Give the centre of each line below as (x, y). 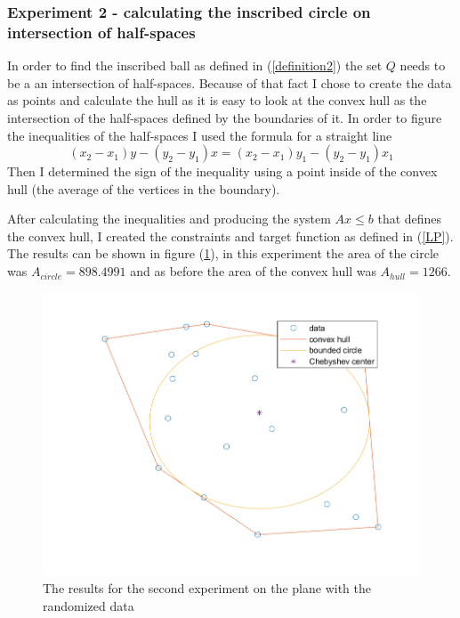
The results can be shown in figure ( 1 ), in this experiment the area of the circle (223, 253)
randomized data (89, 605)
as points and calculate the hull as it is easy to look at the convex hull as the (217, 100)
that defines (410, 219)
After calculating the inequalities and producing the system (169, 219)
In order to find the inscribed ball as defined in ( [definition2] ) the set (195, 65)
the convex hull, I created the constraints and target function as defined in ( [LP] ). (230, 236)
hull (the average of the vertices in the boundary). (144, 188)
